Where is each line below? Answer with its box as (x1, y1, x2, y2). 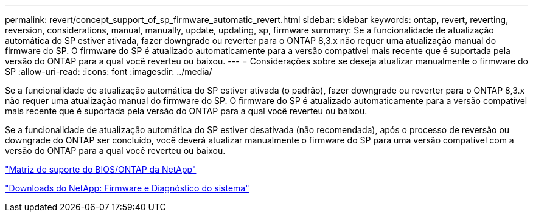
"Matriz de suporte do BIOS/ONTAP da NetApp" (5, 164, 197, 174)
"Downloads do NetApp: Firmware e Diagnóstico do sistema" (5, 183, 249, 193)
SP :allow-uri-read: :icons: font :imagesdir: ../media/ (5, 66, 212, 77)
